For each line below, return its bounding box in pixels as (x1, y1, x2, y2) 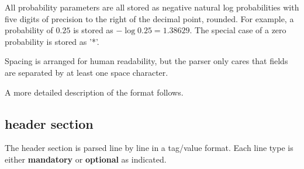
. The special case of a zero (189, 24, 286, 36)
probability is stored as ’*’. (5, 35, 99, 47)
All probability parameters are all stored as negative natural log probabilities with (5, 1, 299, 13)
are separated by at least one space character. (5, 66, 168, 78)
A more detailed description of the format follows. (5, 86, 184, 98)
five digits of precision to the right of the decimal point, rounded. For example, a (5, 12, 294, 24)
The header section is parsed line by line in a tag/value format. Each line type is (5, 142, 293, 154)
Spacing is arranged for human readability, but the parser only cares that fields (5, 55, 288, 67)
